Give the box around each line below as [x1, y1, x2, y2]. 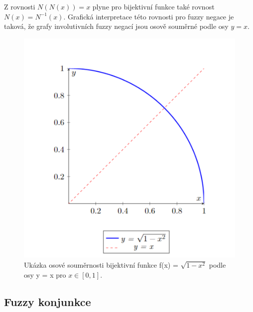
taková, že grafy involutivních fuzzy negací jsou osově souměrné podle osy [4, 21, 229, 31]
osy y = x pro [24, 269, 66, 280]
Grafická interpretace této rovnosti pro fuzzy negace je [68, 11, 234, 21]
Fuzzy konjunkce [4, 294, 91, 309]
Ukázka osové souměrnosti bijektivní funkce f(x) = [24, 259, 178, 270]
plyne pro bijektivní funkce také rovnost [92, 1, 215, 11]
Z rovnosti [4, 1, 35, 11]
